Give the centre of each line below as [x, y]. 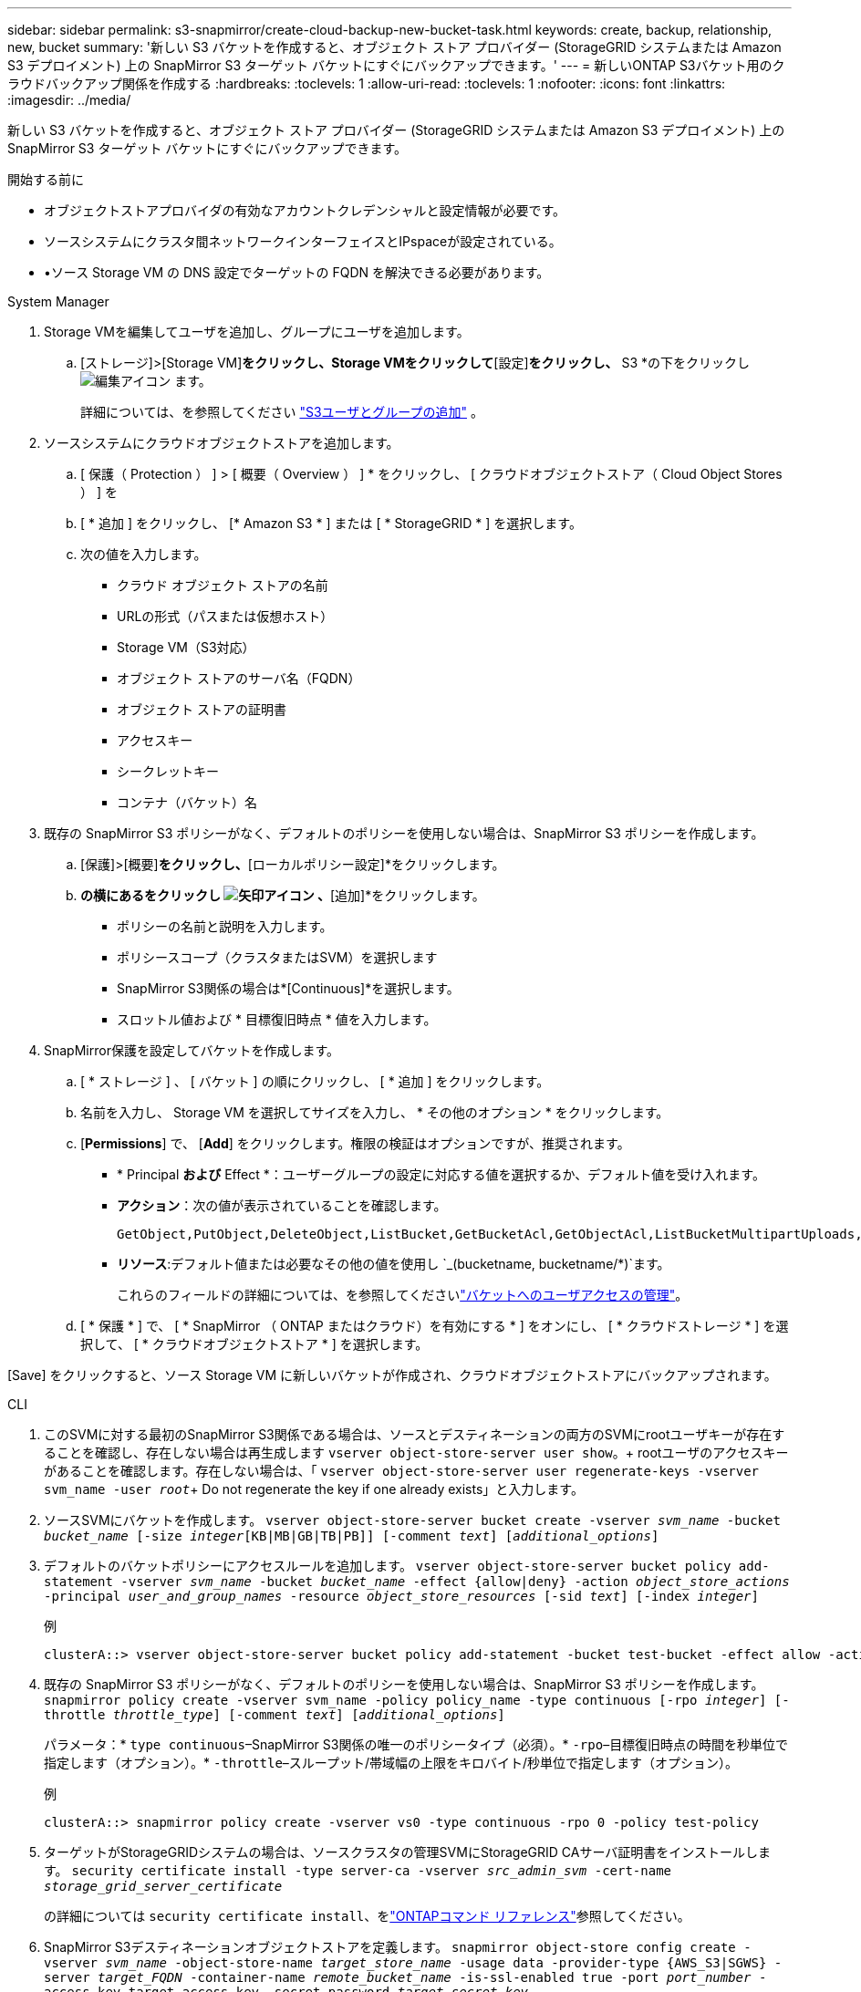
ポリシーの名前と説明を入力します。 [225, 926]
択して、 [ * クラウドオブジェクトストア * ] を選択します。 [254, 1344]
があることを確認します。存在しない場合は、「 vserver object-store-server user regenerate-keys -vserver [401, 1471]
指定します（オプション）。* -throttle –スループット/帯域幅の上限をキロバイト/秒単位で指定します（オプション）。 [391, 1763]
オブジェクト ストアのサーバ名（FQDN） [239, 678]
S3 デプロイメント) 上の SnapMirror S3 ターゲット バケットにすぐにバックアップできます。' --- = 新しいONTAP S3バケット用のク [396, 65]
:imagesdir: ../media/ [69, 100]
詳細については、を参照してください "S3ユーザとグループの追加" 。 [282, 412]
